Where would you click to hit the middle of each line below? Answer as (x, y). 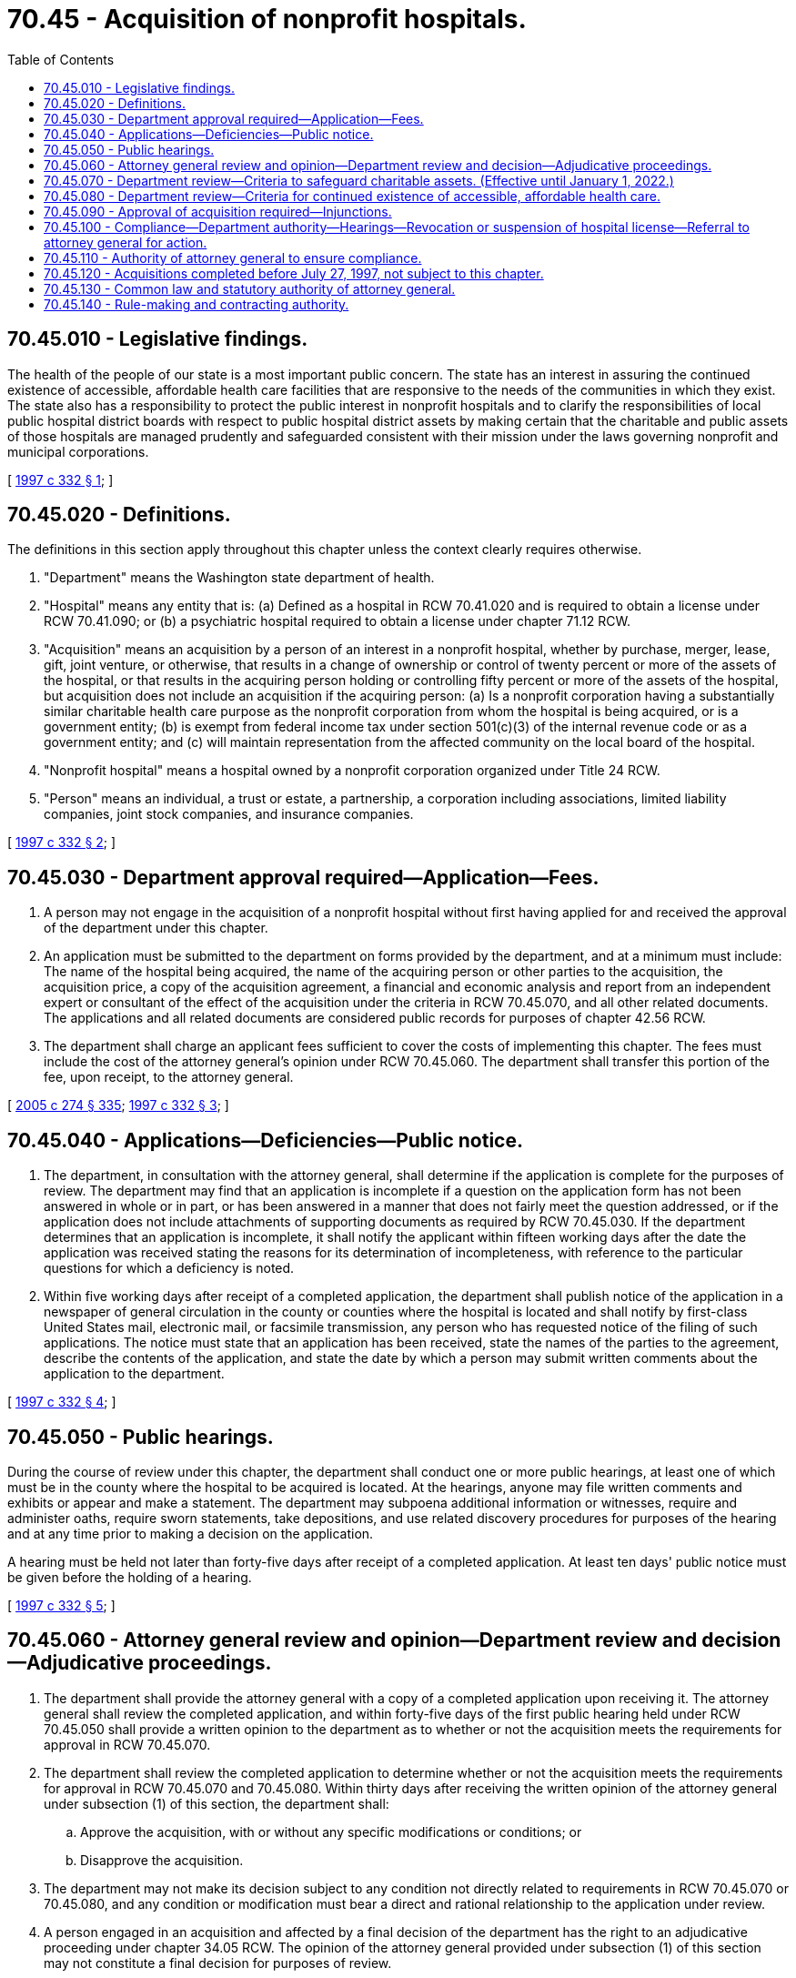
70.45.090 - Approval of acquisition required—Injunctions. (218, 211)
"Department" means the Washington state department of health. (239, 578)
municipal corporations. (78, 451)
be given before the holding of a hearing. (130, 1577)
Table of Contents (61, 59)
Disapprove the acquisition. (162, 1860)
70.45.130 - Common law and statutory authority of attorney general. (250, 288)
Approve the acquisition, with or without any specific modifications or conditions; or (331, 1832)
